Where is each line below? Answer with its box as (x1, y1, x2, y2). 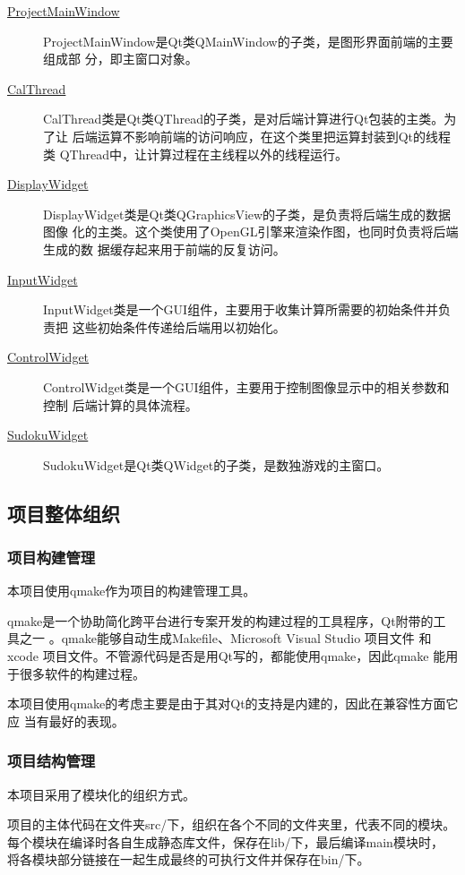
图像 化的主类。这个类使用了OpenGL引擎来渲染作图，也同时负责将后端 (43, 222, 459, 241)
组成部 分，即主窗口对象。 (43, 49, 198, 68)
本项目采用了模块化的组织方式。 (7, 785, 195, 803)
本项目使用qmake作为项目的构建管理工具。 (7, 581, 256, 600)
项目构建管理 (7, 545, 96, 568)
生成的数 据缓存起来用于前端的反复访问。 (43, 239, 286, 258)
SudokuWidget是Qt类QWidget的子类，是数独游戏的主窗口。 (43, 455, 390, 474)
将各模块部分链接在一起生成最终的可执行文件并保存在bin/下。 (7, 850, 370, 869)
